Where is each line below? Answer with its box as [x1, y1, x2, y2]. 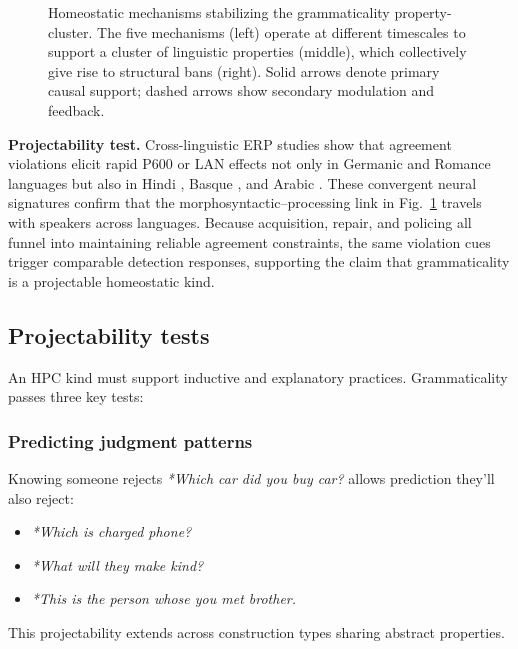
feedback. [48, 99, 105, 120]
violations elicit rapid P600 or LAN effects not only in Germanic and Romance [8, 153, 491, 174]
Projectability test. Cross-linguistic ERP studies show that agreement [8, 133, 452, 154]
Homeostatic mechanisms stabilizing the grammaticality [48, 2, 390, 22]
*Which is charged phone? [31, 521, 192, 542]
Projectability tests [8, 319, 210, 350]
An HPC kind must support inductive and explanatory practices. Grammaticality [8, 366, 508, 387]
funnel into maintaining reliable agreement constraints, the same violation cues [8, 231, 491, 252]
